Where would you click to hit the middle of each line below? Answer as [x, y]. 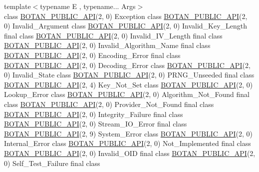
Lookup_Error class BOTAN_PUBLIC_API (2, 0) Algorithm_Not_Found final [127, 94]
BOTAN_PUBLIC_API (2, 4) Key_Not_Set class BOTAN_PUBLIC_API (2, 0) [129, 84]
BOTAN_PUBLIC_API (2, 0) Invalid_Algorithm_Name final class [107, 45]
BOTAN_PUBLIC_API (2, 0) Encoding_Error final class [92, 55]
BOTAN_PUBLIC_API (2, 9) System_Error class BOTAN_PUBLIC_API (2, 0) [128, 133]
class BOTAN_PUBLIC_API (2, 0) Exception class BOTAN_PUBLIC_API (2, [126, 16]
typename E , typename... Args [88, 6]
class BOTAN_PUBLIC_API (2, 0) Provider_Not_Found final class [109, 104]
